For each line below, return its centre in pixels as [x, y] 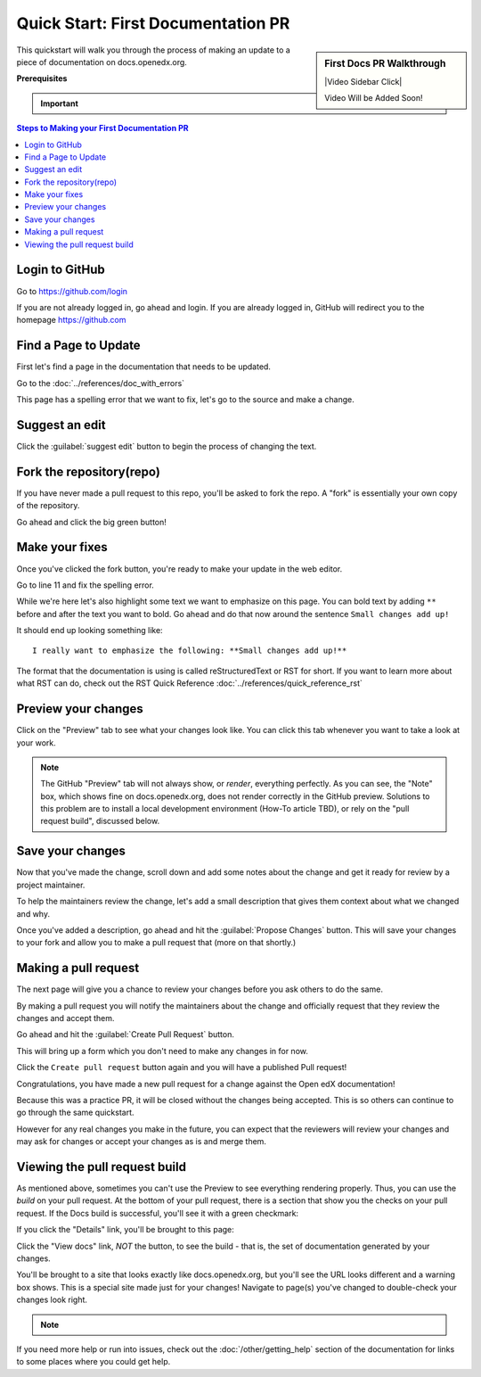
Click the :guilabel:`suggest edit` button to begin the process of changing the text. [167, 446]
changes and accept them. [65, 1018]
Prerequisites [42, 78]
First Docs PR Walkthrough [385, 63]
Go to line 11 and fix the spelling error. [86, 585]
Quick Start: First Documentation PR [153, 23]
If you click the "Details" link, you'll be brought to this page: [126, 1230]
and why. [33, 913]
